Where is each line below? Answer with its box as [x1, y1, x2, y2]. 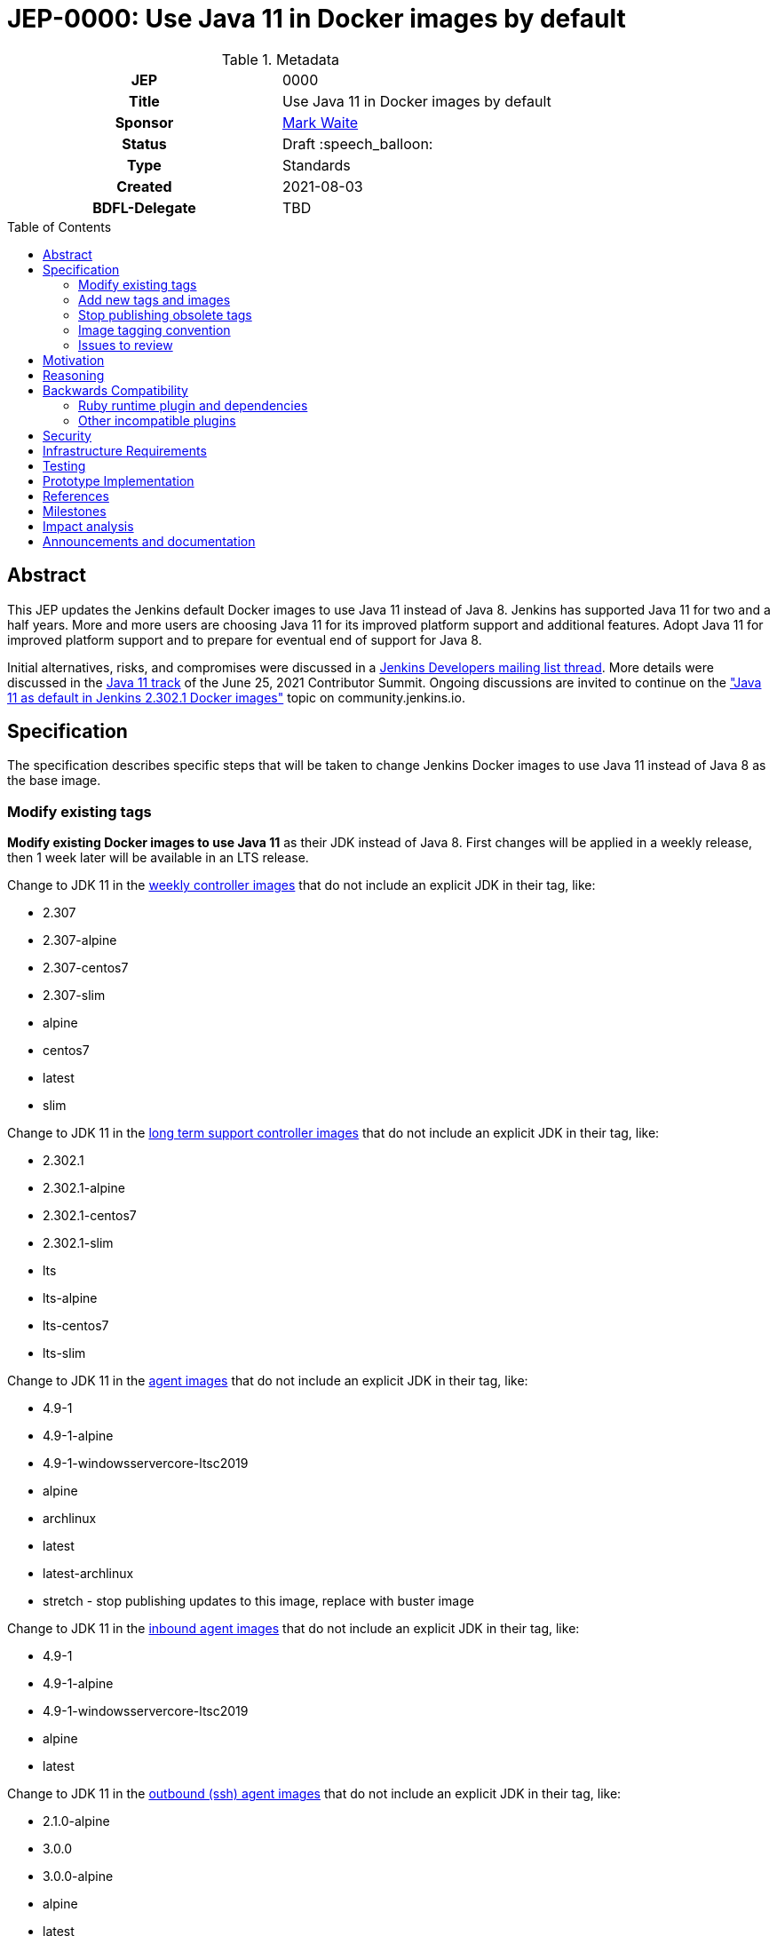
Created [116, 177, 172, 195]
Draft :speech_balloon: [281, 134, 433, 153]
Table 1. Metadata [221, 50, 340, 68]
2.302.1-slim [43, 1235, 114, 1251]
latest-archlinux [43, 1566, 134, 1582]
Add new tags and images [78, 291, 231, 307]
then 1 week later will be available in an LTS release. [7, 850, 309, 866]
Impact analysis [43, 518, 134, 534]
